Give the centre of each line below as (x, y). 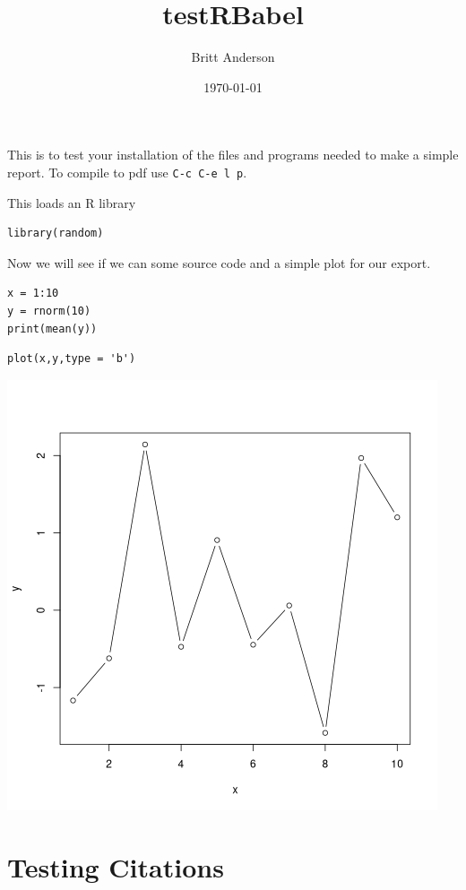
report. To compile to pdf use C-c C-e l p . (127, 172)
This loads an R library (72, 202)
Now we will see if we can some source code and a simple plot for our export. (219, 262)
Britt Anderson (233, 57)
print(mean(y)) (52, 328)
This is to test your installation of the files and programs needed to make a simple (233, 155)
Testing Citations (116, 866)
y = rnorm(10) (49, 311)
